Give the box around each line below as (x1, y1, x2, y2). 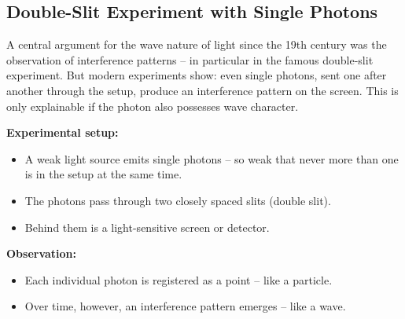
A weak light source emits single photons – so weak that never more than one (24, 150, 399, 167)
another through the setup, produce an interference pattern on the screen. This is (6, 82, 399, 98)
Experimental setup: (6, 124, 119, 141)
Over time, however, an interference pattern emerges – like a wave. (24, 298, 346, 314)
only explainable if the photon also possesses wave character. (6, 97, 299, 114)
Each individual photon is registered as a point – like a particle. (24, 271, 333, 288)
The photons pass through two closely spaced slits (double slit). (24, 192, 331, 208)
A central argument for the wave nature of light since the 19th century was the (6, 36, 387, 53)
